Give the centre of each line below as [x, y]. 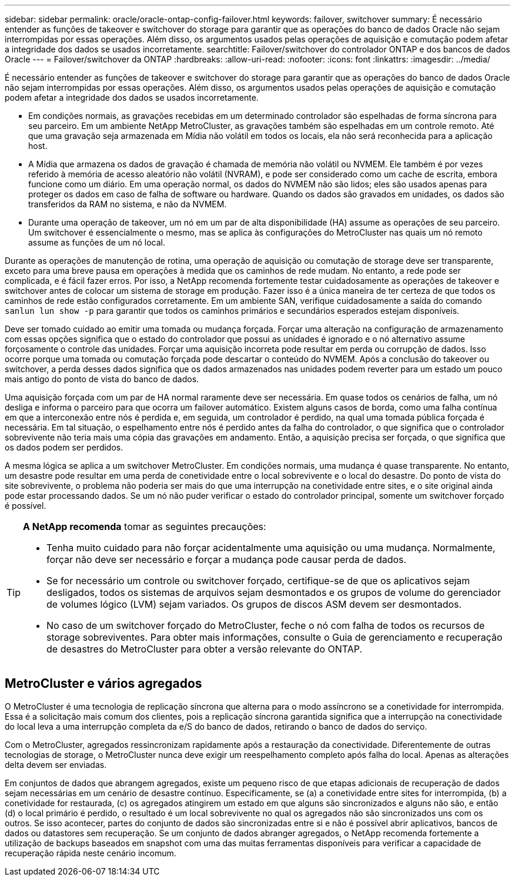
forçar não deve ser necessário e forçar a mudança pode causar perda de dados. [227, 559]
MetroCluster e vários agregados [103, 684]
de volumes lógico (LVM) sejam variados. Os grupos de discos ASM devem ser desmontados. [254, 604]
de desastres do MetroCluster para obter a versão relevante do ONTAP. [205, 649]
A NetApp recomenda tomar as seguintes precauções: [145, 526]
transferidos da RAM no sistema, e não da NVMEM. [128, 204]
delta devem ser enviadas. [56, 764]
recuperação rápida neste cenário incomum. [91, 853]
